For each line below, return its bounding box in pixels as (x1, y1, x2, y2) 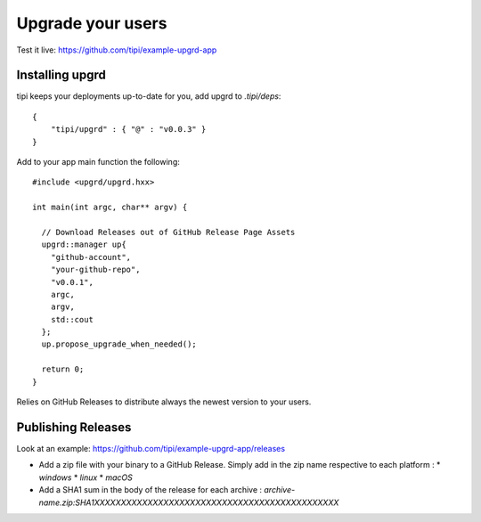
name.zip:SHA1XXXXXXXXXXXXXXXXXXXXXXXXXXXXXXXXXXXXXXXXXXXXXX (38, 497, 339, 508)
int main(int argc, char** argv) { (32, 202, 188, 213)
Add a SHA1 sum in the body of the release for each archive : (38, 485, 263, 495)
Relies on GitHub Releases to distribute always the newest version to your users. (16, 396, 312, 407)
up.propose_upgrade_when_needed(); (41, 339, 198, 349)
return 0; (41, 364, 85, 374)
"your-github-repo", (50, 265, 141, 275)
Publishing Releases (16, 420, 132, 435)
